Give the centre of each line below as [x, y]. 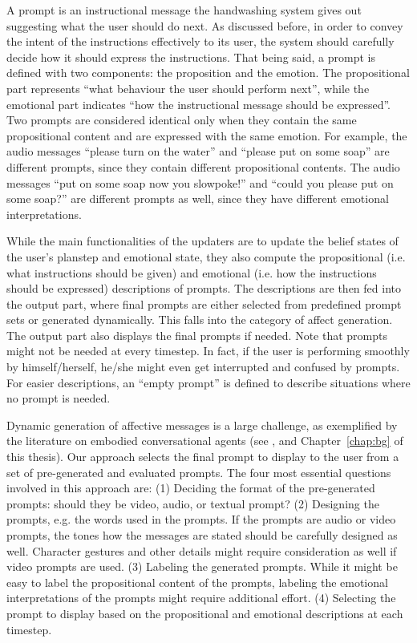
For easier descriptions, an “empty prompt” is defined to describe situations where [208, 382]
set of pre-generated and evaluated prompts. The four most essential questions [199, 472]
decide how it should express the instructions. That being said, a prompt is [191, 57]
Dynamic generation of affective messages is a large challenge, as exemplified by [202, 425]
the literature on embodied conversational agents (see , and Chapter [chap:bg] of [205, 441]
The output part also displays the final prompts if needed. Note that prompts [197, 335]
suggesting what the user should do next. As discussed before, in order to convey [205, 25]
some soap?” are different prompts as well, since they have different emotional [198, 198]
